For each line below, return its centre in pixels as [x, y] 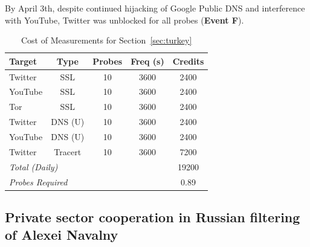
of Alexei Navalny [62, 235]
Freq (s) [147, 61]
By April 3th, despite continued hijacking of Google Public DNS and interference [155, 8]
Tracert [68, 151]
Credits [188, 61]
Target [23, 61]
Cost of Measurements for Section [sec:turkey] [107, 40]
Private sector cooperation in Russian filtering [153, 217]
